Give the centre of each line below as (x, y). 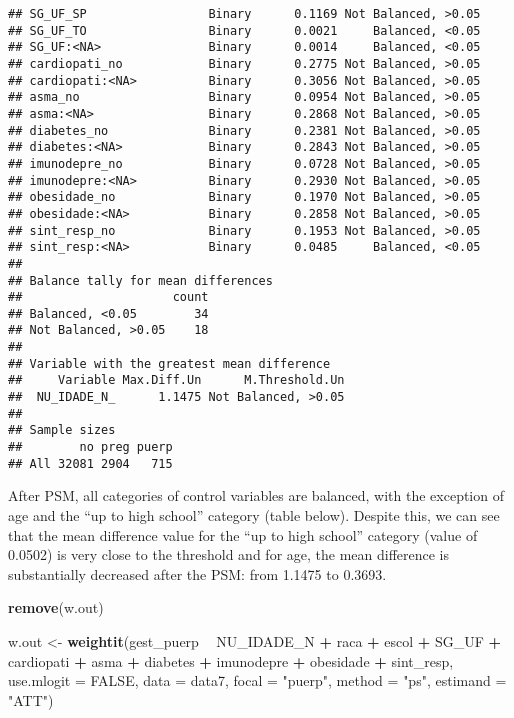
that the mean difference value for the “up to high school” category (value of (243, 534)
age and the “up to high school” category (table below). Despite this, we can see (254, 514)
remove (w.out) (56, 607)
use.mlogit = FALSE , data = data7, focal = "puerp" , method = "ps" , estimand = (257, 680)
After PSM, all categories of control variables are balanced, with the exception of (256, 495)
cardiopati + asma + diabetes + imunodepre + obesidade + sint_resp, (231, 660)
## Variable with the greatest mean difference (169, 363)
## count (108, 297)
